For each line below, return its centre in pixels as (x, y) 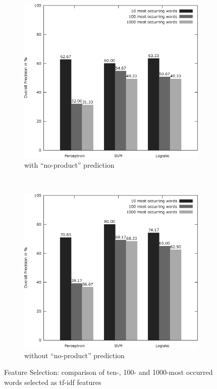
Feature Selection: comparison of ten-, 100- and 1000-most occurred (108, 372)
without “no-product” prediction (74, 355)
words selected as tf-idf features (53, 382)
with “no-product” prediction (69, 165)
